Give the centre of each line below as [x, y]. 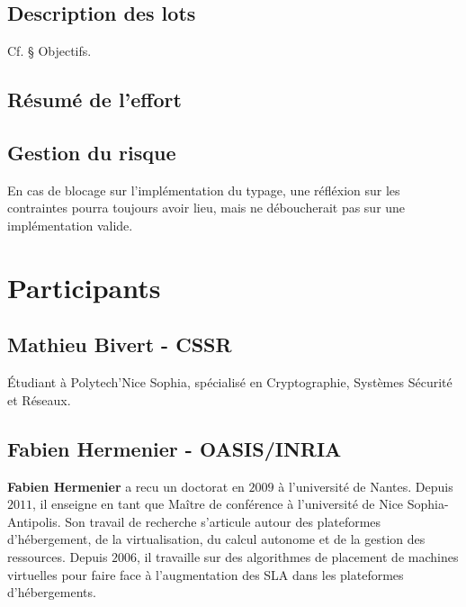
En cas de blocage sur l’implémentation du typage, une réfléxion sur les [204, 190]
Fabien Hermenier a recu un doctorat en [126, 486]
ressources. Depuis [58, 556]
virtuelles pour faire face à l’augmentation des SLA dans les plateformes [206, 574]
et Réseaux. [39, 399]
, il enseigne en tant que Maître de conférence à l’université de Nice [218, 504]
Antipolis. [34, 521]
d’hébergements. [52, 592]
